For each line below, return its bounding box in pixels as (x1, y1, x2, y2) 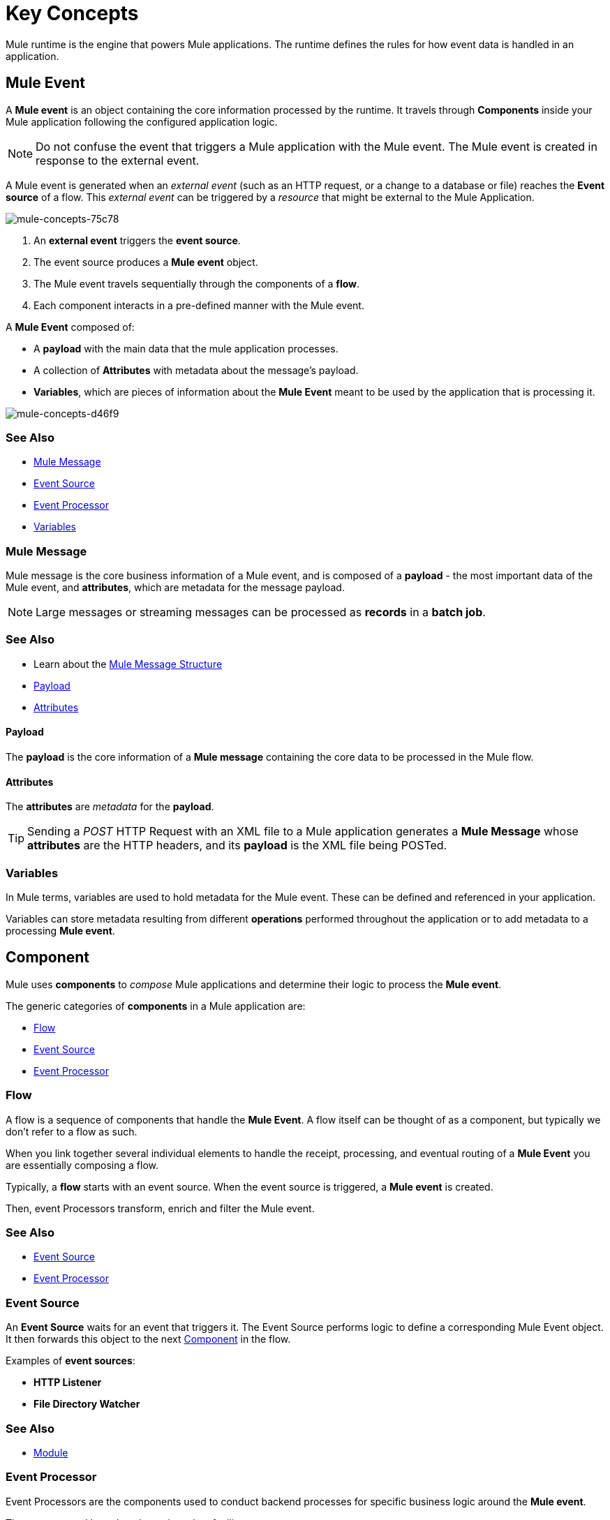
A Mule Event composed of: (6, 320, 135, 333)
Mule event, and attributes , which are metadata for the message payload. (6, 581, 345, 594)
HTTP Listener (34, 1376, 102, 1389)
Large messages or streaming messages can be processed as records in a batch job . (36, 605, 486, 620)
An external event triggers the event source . (34, 234, 241, 246)
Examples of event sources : (6, 1355, 135, 1367)
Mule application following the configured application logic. (6, 115, 278, 128)
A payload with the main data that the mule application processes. (34, 342, 339, 355)
